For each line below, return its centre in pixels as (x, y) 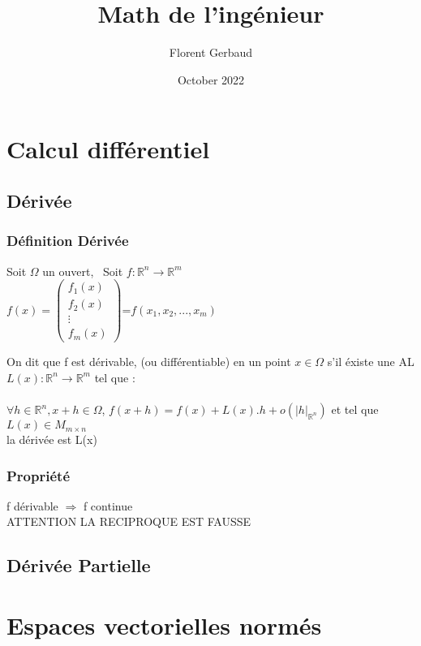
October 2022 (211, 79)
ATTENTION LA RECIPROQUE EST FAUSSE (129, 521)
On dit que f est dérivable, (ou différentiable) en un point (149, 362)
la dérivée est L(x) (52, 439)
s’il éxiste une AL (371, 362)
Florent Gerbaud (211, 52)
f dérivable (32, 505)
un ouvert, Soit (83, 271)
